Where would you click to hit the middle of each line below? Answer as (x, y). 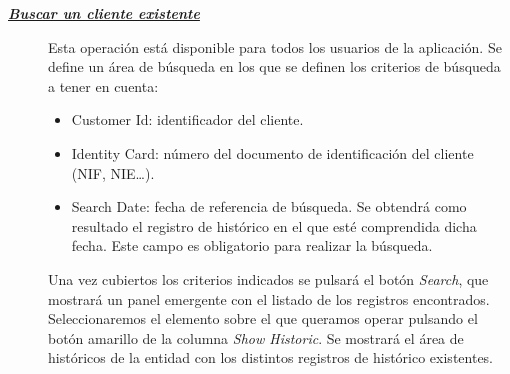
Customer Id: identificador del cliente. (187, 119)
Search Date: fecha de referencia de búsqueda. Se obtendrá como (269, 206)
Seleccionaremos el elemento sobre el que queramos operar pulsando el (263, 318)
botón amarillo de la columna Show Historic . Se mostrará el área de (256, 337)
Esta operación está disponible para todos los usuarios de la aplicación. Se (275, 46)
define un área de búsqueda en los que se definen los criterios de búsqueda (274, 66)
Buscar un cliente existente (104, 13)
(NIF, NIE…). (113, 172)
